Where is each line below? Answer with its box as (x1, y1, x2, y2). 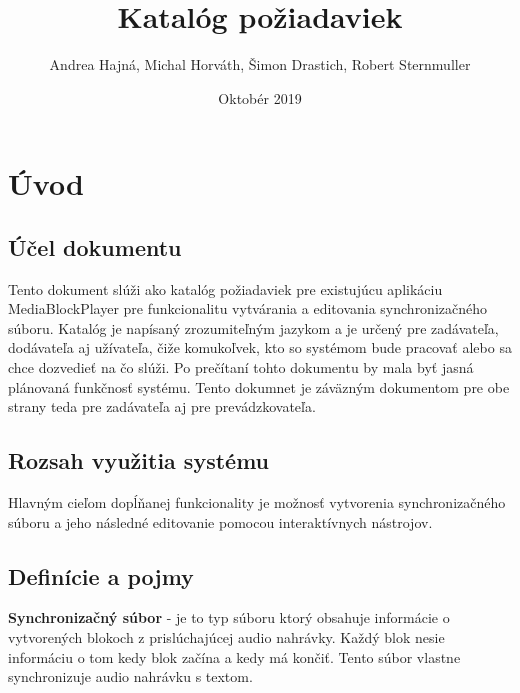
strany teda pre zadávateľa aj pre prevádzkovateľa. (8, 396, 316, 417)
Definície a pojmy (8, 560, 194, 591)
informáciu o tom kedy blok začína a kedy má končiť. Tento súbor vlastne (8, 646, 461, 667)
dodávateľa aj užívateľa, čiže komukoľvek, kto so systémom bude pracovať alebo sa (8, 337, 512, 358)
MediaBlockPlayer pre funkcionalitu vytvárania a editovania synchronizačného (8, 298, 488, 319)
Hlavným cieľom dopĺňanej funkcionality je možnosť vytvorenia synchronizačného (8, 492, 506, 513)
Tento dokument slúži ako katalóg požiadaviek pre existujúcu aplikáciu (8, 278, 443, 299)
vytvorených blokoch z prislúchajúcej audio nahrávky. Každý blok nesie (8, 627, 445, 648)
